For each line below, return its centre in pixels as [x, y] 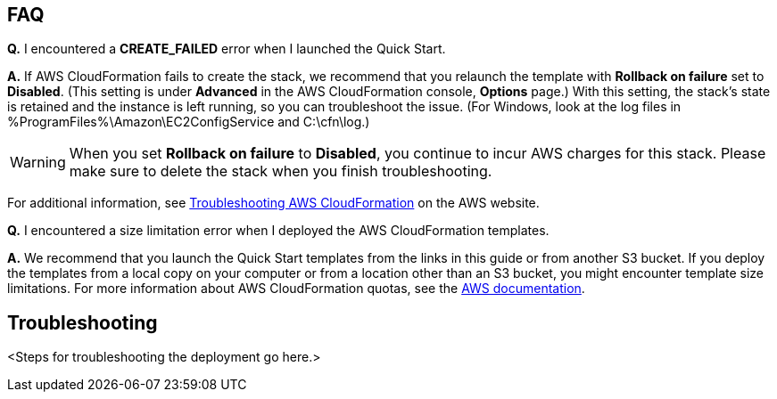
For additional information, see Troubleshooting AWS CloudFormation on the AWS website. [273, 203]
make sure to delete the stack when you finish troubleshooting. [281, 171]
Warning [38, 163]
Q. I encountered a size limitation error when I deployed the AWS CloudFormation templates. [278, 231]
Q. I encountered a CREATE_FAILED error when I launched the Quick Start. [227, 49]
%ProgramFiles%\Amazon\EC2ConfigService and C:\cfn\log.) [189, 122]
